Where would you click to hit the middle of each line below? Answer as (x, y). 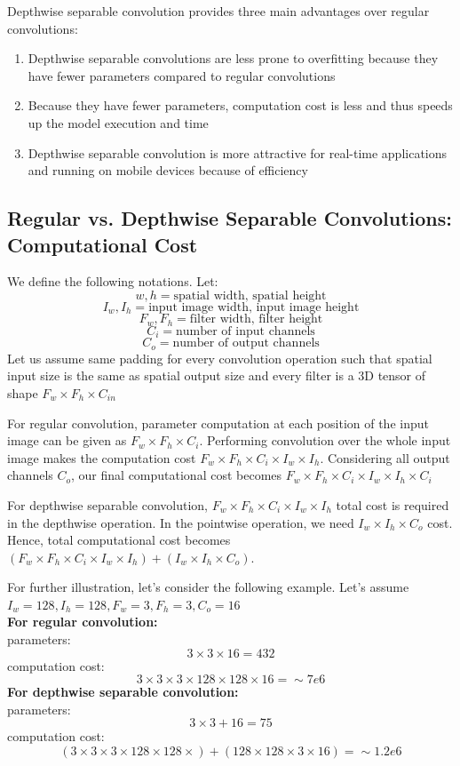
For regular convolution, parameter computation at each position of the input (218, 423)
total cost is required (393, 504)
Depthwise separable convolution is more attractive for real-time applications (238, 152)
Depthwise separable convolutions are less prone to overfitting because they (233, 58)
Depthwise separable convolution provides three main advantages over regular (218, 11)
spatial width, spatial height (250, 295)
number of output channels (246, 343)
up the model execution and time (118, 122)
